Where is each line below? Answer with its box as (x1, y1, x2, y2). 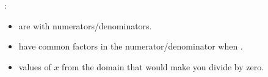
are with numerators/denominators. (18, 19, 152, 32)
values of (18, 60, 51, 73)
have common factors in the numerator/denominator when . (18, 40, 243, 53)
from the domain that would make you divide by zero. (62, 60, 264, 73)
